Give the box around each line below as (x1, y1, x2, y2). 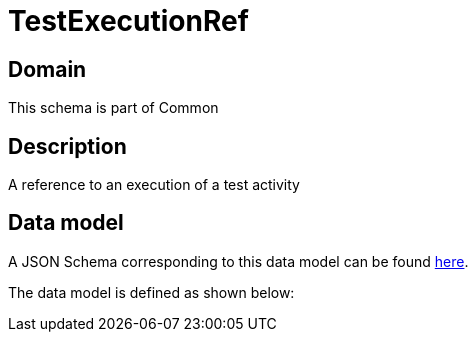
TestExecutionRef (8, 4, 249, 38)
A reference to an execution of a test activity (8, 176, 300, 194)
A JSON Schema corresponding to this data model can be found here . (8, 252, 469, 270)
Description (8, 133, 127, 159)
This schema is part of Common (8, 99, 219, 117)
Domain (8, 56, 87, 82)
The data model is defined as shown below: (8, 283, 295, 301)
